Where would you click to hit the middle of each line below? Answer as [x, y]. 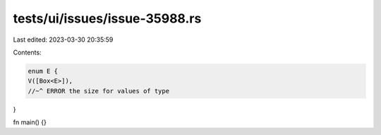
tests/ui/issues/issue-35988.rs [107, 18]
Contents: [27, 52]
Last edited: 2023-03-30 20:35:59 [63, 40]
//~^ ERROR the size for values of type [98, 91]
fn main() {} [30, 122]
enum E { [43, 71]
